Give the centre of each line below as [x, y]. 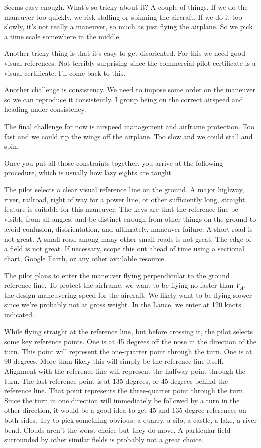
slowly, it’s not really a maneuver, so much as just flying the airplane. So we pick [128, 26]
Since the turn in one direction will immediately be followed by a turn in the [122, 400]
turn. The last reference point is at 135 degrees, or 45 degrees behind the [116, 380]
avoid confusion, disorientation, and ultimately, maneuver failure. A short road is [128, 229]
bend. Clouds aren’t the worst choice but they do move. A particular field [117, 430]
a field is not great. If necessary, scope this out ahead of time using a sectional [124, 248]
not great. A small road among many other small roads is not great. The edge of [128, 238]
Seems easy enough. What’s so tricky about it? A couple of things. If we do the [126, 7]
